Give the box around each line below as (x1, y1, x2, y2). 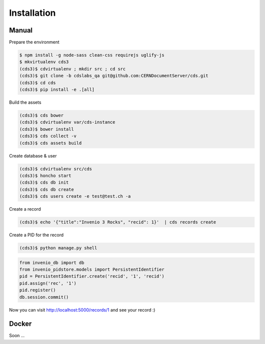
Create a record (9, 206, 41, 212)
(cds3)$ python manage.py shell (19, 245, 98, 250)
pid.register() (19, 287, 56, 293)
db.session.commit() (19, 294, 69, 300)
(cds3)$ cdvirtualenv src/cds (19, 166, 92, 172)
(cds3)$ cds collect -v (19, 133, 77, 139)
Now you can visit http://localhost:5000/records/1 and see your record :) (9, 307, 156, 313)
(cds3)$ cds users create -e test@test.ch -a (19, 193, 131, 199)
